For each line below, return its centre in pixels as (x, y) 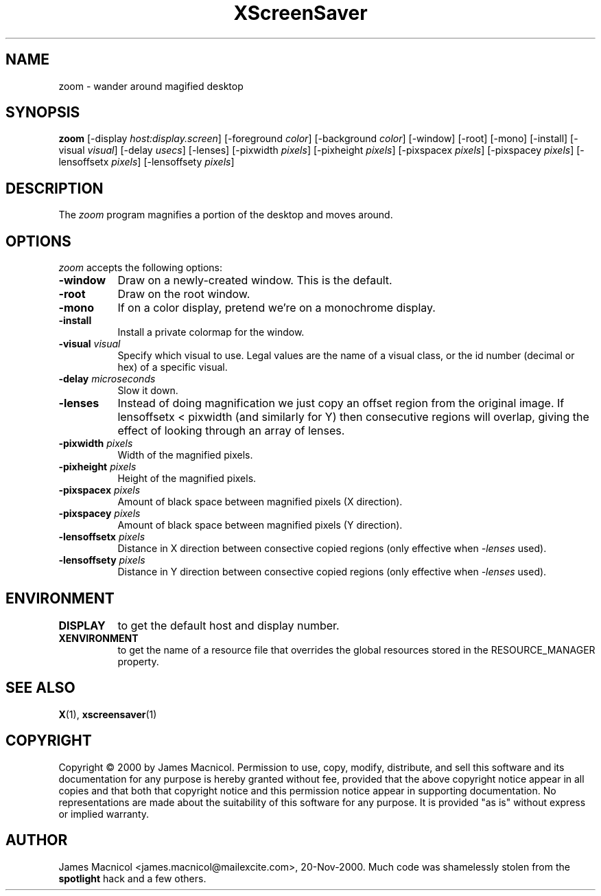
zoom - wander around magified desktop (151, 86)
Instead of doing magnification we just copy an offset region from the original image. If (341, 403)
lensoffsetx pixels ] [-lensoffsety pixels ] (146, 162)
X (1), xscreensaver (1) (108, 714)
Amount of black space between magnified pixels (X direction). (260, 502)
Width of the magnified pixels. (185, 455)
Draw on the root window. (184, 294)
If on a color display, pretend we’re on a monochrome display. (276, 308)
